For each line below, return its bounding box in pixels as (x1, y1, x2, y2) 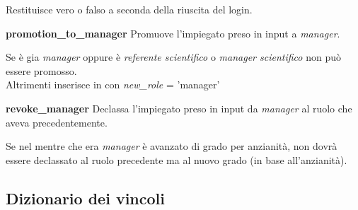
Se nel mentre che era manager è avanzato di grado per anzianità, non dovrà (6, 139, 337, 153)
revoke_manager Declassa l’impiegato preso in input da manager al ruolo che (6, 100, 352, 115)
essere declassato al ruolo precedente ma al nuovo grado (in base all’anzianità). (6, 152, 347, 167)
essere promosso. (6, 63, 77, 78)
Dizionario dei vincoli (6, 187, 165, 209)
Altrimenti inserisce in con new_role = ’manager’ (6, 77, 220, 92)
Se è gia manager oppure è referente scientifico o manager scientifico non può (6, 49, 341, 64)
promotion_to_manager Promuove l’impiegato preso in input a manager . (6, 25, 340, 40)
